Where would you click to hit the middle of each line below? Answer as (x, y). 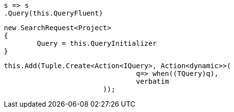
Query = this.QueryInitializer (97, 43)
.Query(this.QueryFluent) (54, 13)
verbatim (152, 81)
